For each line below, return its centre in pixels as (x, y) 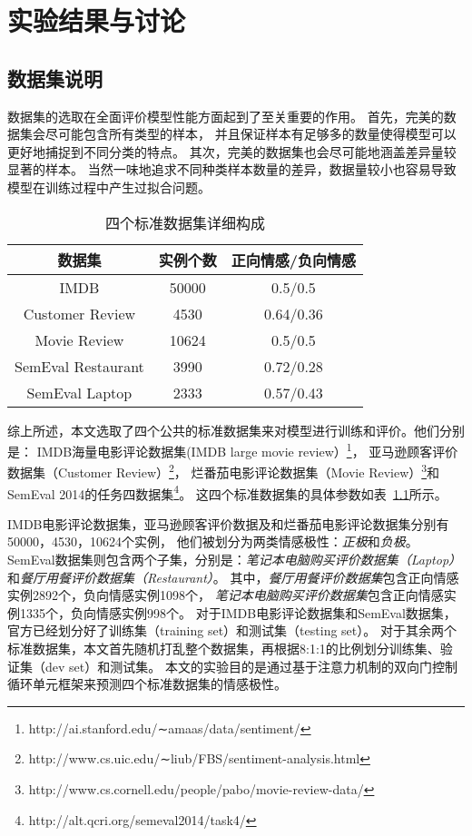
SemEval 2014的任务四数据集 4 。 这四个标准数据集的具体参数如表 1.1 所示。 (227, 492)
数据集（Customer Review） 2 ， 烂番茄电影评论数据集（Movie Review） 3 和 (224, 471)
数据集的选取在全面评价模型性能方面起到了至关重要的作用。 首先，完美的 (226, 116)
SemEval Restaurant (79, 366)
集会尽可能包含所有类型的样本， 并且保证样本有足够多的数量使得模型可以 (238, 134)
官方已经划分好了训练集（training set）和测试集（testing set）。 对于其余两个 (232, 630)
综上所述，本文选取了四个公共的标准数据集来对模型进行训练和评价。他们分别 (236, 430)
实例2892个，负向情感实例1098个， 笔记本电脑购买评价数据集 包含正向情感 (226, 595)
